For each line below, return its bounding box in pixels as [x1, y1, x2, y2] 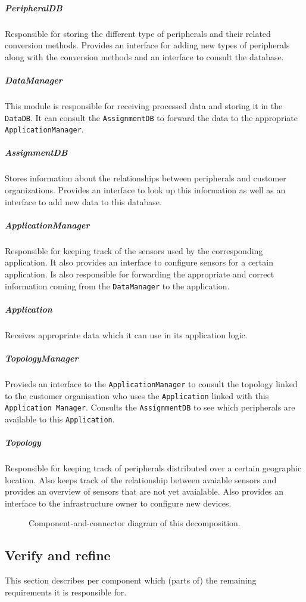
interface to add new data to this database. [5, 195, 162, 208]
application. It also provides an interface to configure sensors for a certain [5, 256, 273, 268]
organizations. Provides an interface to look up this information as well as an [5, 183, 286, 196]
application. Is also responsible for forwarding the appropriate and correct [5, 267, 274, 280]
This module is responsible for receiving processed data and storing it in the [5, 99, 283, 112]
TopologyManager [5, 351, 79, 364]
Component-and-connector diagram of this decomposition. [29, 517, 241, 529]
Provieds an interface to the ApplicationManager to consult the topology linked [5, 377, 298, 390]
